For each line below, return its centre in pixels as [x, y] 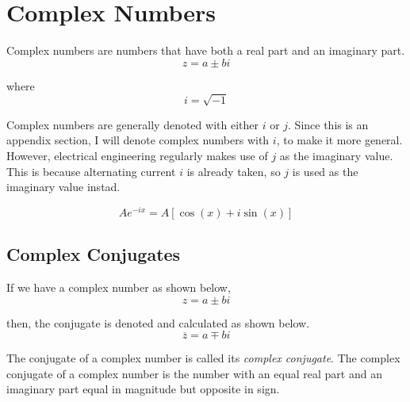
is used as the [325, 171]
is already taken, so [234, 171]
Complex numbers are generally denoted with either [132, 124]
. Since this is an [328, 124]
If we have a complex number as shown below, [119, 287]
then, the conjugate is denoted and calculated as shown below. [158, 322]
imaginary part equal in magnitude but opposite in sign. [143, 389]
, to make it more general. [339, 140]
